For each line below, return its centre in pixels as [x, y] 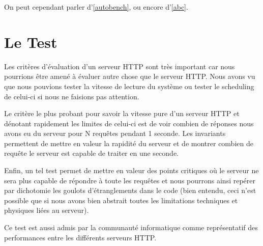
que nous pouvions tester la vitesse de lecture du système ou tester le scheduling [129, 86]
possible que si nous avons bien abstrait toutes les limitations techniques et [121, 200]
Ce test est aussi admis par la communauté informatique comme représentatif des [131, 227]
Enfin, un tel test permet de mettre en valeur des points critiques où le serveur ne [131, 170]
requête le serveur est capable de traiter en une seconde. [91, 153]
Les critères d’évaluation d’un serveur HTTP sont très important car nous [120, 66]
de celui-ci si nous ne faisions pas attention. [72, 96]
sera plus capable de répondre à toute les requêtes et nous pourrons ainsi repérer [130, 180]
